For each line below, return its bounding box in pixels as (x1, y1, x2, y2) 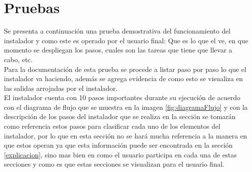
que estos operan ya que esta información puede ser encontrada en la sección (4, 140, 233, 150)
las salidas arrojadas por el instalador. (4, 83, 118, 93)
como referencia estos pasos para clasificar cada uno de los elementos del (4, 121, 221, 131)
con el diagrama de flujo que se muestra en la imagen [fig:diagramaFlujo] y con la (4, 102, 248, 112)
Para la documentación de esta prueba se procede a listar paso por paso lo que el (4, 64, 247, 74)
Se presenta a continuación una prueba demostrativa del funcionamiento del (4, 26, 231, 36)
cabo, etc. (4, 54, 33, 64)
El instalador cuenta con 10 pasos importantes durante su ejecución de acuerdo (4, 92, 241, 103)
